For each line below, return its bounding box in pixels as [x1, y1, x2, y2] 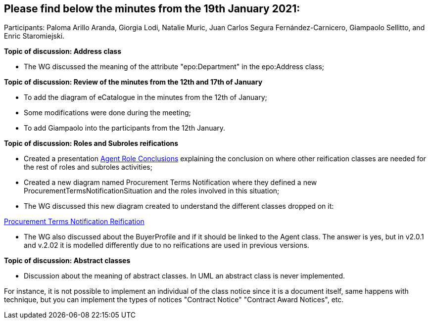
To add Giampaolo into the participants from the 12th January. [24, 124, 226, 133]
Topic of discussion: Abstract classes [4, 256, 131, 265]
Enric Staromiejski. [4, 32, 65, 41]
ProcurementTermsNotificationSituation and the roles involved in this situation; [24, 186, 280, 195]
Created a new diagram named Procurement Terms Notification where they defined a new [24, 178, 317, 187]
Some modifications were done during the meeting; [24, 108, 191, 117]
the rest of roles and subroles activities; [24, 163, 152, 172]
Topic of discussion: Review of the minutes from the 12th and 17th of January [4, 78, 263, 87]
